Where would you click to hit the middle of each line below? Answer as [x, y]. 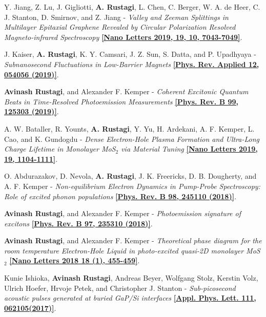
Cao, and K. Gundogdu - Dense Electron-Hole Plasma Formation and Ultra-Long [132, 139]
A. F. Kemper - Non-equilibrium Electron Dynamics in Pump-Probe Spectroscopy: [132, 186]
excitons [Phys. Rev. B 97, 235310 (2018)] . [78, 223]
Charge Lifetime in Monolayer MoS [60, 149]
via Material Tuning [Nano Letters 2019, [189, 149]
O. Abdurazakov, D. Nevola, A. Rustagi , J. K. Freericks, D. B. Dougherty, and [130, 176]
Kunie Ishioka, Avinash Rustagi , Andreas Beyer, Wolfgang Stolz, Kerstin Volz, [131, 278]
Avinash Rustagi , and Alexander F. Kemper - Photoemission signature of [122, 213]
